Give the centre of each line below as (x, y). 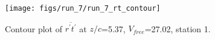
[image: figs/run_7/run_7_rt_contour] (83, 8)
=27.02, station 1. (178, 28)
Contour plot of (34, 28)
